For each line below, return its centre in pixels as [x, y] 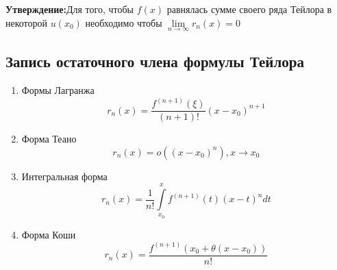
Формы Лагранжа [58, 90]
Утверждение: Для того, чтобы [70, 9]
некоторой [27, 22]
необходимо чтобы [124, 22]
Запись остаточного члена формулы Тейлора [155, 61]
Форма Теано [49, 139]
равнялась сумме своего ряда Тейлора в [249, 9]
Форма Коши [49, 234]
